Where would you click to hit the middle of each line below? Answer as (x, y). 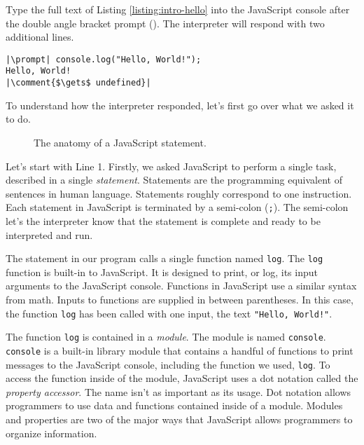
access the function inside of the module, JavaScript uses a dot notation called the (182, 378)
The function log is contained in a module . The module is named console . (166, 337)
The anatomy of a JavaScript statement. (120, 142)
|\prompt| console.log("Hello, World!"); (104, 59)
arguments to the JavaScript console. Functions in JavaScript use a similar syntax (181, 286)
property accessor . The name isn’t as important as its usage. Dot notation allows (178, 391)
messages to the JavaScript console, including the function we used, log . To (168, 364)
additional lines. (40, 37)
